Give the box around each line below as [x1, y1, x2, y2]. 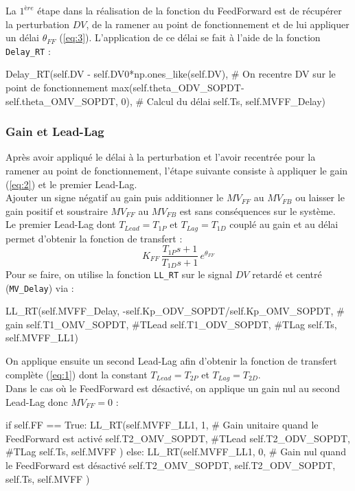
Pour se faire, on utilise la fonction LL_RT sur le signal [5, 266, 233, 281]
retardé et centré [252, 266, 322, 281]
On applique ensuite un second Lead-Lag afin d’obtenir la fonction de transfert [5, 354, 337, 368]
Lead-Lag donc [5, 394, 68, 409]
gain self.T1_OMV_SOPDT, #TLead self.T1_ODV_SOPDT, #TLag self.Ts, [5, 317, 337, 331]
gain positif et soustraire [5, 203, 108, 218]
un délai [5, 30, 40, 45]
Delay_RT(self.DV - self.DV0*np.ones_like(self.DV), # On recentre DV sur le [5, 67, 336, 81]
